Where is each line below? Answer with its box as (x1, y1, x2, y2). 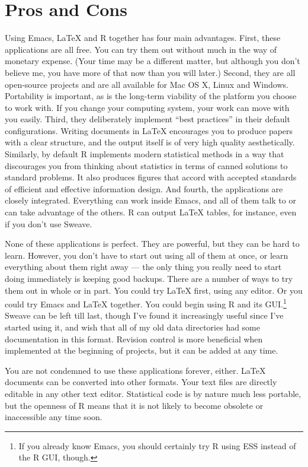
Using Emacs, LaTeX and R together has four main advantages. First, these (5, 31, 281, 44)
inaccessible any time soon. (5, 411, 102, 423)
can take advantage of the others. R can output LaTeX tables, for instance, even (5, 206, 297, 218)
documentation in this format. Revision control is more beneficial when (5, 332, 263, 345)
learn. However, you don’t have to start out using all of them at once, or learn (5, 249, 288, 261)
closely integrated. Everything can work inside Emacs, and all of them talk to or (5, 194, 296, 207)
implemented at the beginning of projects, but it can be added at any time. (5, 344, 278, 357)
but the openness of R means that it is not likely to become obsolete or (5, 399, 264, 411)
